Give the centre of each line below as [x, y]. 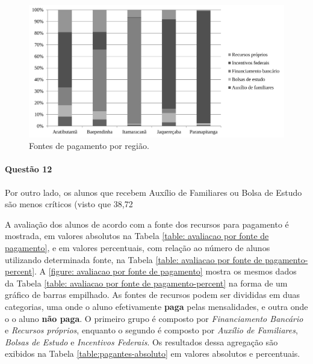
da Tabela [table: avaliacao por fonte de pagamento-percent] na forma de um [146, 283]
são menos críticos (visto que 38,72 [69, 204]
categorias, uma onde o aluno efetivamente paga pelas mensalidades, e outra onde [156, 307]
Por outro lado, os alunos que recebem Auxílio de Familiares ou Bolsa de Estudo [153, 192]
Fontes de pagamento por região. [89, 146]
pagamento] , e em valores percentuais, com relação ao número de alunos [138, 248]
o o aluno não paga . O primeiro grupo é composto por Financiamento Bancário [154, 318]
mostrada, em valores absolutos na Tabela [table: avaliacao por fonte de [137, 236]
